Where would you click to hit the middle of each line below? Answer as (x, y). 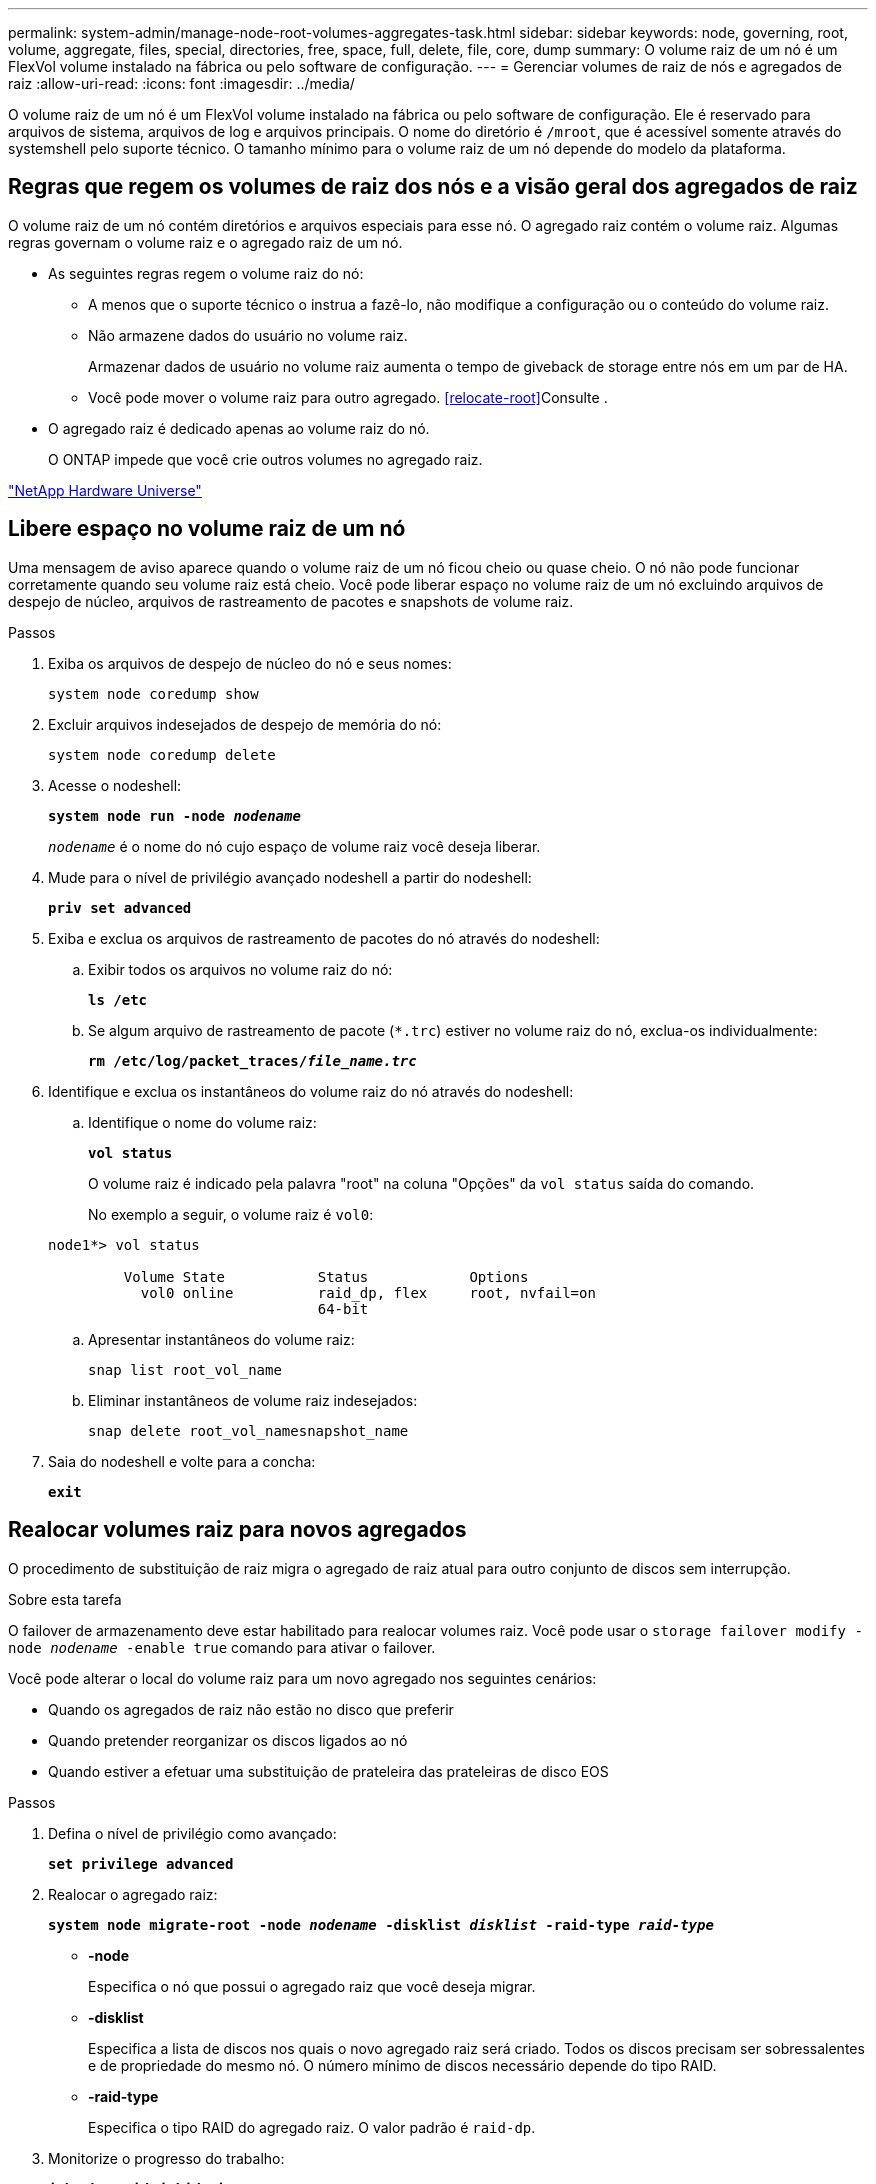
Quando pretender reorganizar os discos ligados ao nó (228, 1740)
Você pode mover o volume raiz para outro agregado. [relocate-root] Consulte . (348, 397)
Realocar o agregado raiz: (133, 1894)
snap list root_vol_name (185, 1369)
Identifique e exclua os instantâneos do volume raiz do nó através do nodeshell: (311, 1091)
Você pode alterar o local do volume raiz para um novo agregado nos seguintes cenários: (302, 1678)
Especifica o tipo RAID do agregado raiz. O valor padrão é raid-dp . (312, 2127)
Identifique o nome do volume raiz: (202, 1122)
